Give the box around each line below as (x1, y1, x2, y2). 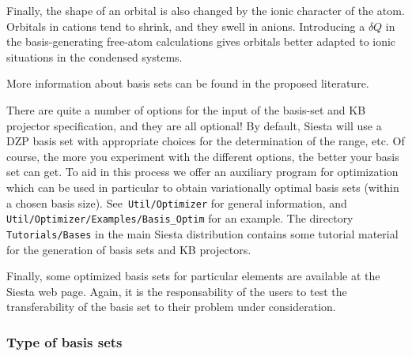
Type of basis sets (6, 332, 123, 351)
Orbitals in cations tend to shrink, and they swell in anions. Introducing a (6, 17, 365, 34)
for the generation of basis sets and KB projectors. (6, 241, 251, 257)
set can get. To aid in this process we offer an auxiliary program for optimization (6, 163, 399, 180)
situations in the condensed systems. (6, 48, 183, 65)
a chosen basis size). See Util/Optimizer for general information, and (6, 194, 347, 211)
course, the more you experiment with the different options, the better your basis (6, 148, 399, 164)
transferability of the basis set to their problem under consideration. (6, 298, 336, 315)
